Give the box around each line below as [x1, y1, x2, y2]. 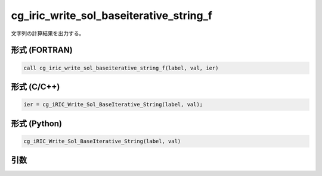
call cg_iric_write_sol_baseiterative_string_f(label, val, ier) [23, 64, 219, 71]
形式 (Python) [11, 118, 63, 128]
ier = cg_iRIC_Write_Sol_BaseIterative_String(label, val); [23, 101, 203, 108]
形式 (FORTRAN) [11, 45, 73, 55]
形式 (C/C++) [11, 81, 60, 92]
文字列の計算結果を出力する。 [11, 30, 85, 37]
